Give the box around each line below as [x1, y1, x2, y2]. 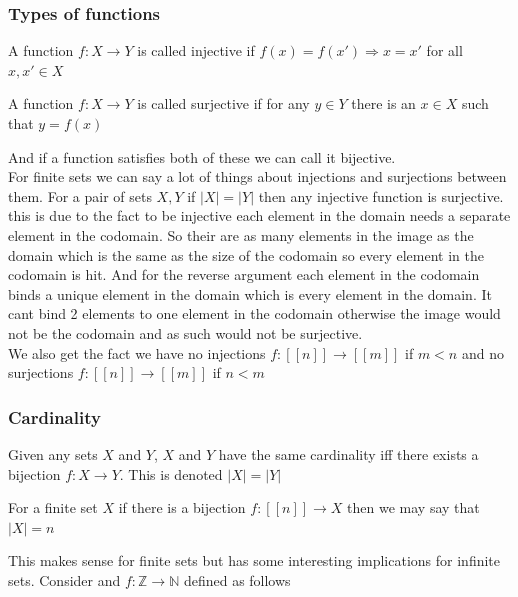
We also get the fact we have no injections [8, 342, 266, 363]
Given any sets [8, 443, 98, 464]
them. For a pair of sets [8, 185, 152, 206]
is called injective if [137, 40, 255, 61]
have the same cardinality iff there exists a [218, 443, 479, 464]
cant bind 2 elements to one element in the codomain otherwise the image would [8, 303, 501, 324]
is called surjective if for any [137, 93, 310, 114]
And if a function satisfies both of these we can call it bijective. [8, 146, 396, 167]
